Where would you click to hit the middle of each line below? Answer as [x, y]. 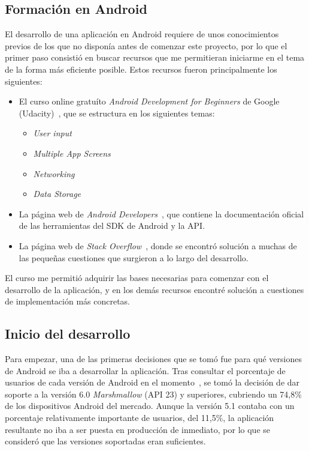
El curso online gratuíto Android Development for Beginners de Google [149, 101]
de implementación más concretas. [67, 301]
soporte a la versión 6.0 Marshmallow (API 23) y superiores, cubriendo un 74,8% [153, 394]
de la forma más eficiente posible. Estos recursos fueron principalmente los [141, 69]
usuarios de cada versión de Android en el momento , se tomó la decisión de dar [152, 382]
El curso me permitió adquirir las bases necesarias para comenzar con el [137, 278]
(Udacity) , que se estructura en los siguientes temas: [117, 113]
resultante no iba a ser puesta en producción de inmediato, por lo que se [138, 429]
